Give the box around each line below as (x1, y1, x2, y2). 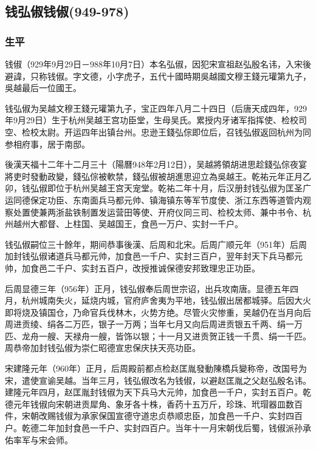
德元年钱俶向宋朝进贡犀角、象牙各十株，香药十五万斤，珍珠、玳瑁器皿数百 (5, 397, 303, 410)
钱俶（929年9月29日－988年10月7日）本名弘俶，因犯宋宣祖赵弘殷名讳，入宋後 (5, 58, 311, 70)
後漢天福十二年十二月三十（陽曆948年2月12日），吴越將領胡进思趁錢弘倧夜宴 (5, 158, 307, 171)
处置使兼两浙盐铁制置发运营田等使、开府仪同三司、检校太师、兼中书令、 (13, 205, 303, 218)
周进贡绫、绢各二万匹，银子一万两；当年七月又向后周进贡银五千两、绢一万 (5, 318, 303, 330)
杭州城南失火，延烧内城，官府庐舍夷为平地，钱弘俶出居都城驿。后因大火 (21, 294, 311, 307)
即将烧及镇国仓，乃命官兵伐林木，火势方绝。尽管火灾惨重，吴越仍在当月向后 (5, 305, 311, 318)
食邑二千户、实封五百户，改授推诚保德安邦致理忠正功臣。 (30, 261, 260, 274)
